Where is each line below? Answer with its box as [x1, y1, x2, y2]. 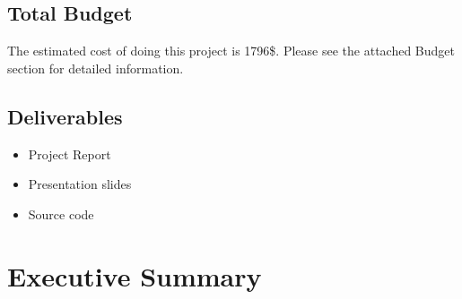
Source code [28, 204, 94, 223]
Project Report [28, 144, 111, 163]
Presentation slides [28, 175, 132, 193]
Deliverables [7, 102, 123, 130]
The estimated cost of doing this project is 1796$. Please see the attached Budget [7, 41, 455, 60]
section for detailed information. [7, 58, 184, 77]
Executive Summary [7, 257, 262, 294]
